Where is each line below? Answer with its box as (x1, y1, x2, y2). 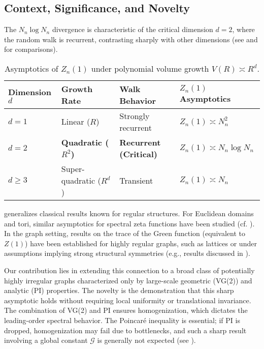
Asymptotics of (5, 62, 58, 74)
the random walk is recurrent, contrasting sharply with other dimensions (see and (4, 34, 258, 44)
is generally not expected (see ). (97, 335, 196, 345)
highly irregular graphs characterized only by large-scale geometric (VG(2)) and (4, 275, 252, 285)
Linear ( (61, 115, 90, 128)
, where (232, 24, 255, 35)
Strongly (119, 109, 150, 122)
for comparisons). (4, 44, 58, 54)
